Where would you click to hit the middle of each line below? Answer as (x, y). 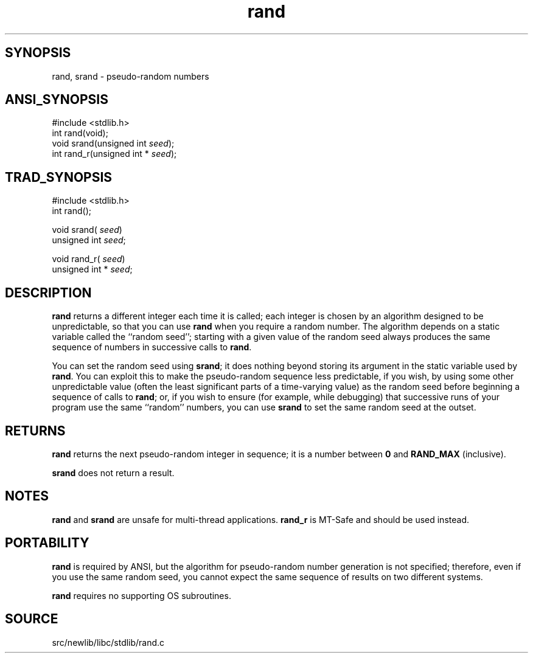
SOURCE (32, 619)
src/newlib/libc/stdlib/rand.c (108, 642)
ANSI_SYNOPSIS (57, 100)
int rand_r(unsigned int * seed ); (114, 154)
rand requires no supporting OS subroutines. (141, 595)
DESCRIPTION (48, 293)
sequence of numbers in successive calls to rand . (152, 347)
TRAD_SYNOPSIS (59, 177)
